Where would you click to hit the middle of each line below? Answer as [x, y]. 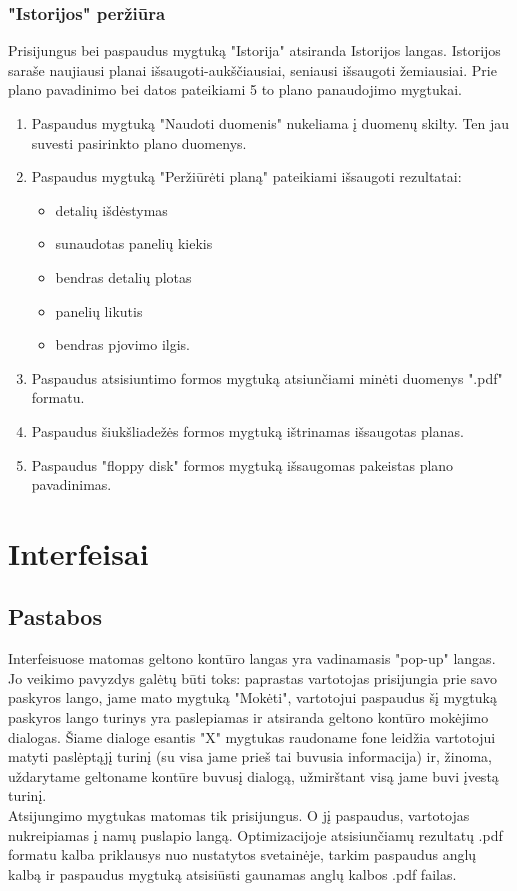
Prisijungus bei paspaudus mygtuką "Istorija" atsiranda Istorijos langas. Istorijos [254, 50]
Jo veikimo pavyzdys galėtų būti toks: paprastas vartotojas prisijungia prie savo [252, 677]
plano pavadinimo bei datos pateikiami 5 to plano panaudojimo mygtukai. [235, 89]
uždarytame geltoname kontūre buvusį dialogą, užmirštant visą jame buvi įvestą [253, 775]
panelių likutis [99, 310]
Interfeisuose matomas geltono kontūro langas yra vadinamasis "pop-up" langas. [252, 658]
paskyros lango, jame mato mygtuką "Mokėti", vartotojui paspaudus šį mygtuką [252, 697]
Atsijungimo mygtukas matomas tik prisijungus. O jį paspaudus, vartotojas [239, 815]
